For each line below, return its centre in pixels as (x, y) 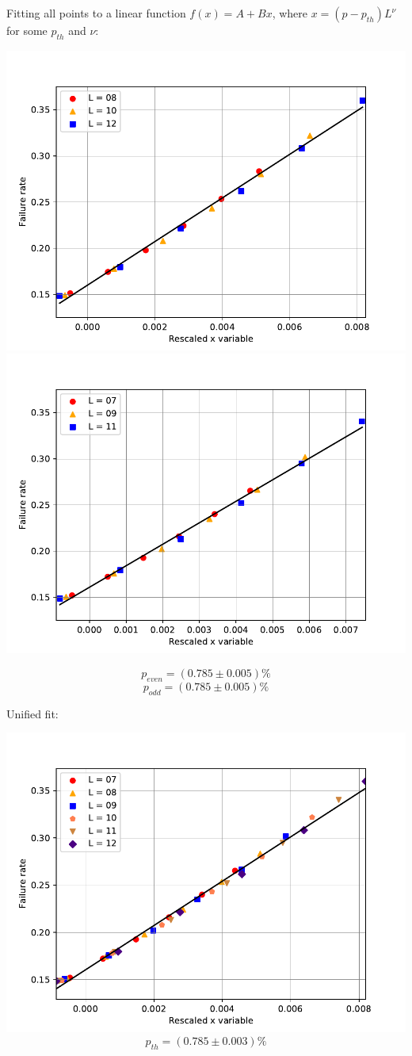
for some (27, 30)
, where (290, 13)
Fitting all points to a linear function (96, 13)
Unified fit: (32, 713)
